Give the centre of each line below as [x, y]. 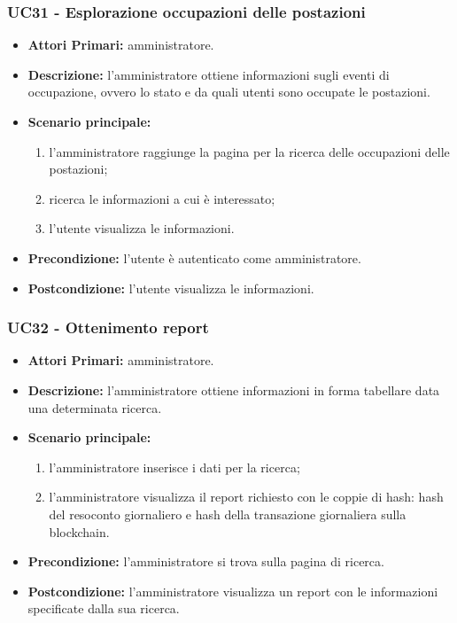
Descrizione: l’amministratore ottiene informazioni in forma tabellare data [234, 389]
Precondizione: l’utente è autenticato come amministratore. [194, 257]
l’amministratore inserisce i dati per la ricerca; [174, 467]
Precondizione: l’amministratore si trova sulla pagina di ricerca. [206, 561]
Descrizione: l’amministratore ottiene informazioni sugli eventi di [209, 74]
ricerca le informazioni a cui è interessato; [162, 198]
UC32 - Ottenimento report [108, 327]
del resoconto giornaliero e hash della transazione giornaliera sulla [228, 514]
